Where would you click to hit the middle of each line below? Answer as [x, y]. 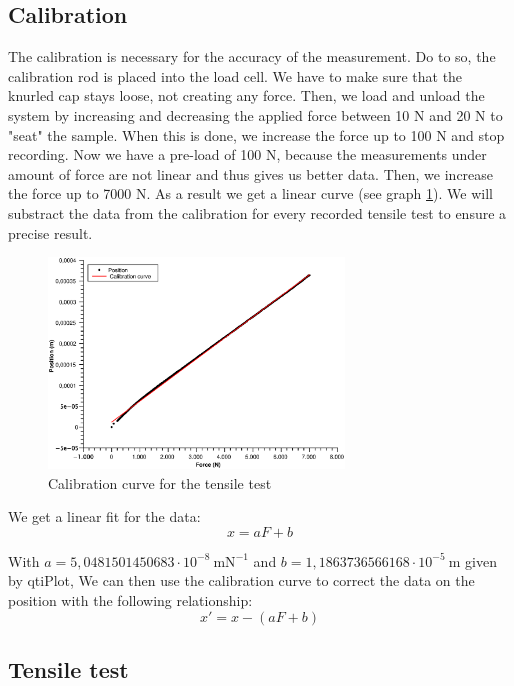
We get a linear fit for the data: [104, 516]
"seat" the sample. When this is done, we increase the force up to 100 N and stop [256, 134]
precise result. [50, 232]
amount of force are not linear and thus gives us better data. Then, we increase [251, 173]
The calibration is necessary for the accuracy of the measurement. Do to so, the [252, 56]
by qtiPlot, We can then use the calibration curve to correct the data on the [241, 580]
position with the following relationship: [130, 599]
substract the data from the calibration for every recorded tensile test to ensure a [257, 212]
